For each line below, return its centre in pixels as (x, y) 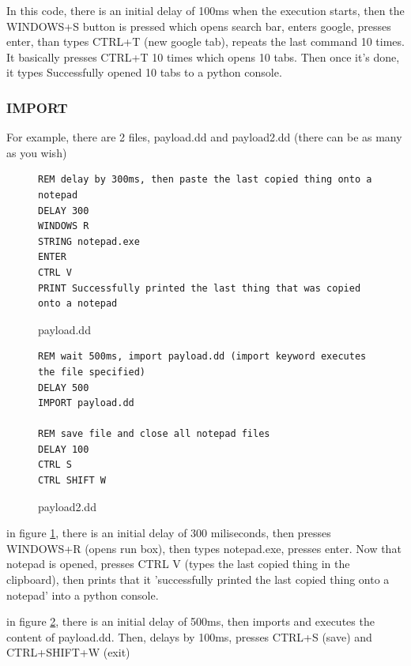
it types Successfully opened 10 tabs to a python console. (144, 72)
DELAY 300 (64, 211)
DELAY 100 (64, 449)
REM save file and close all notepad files (154, 434)
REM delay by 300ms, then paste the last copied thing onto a (205, 180)
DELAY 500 (64, 388)
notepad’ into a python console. (83, 595)
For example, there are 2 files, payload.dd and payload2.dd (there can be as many (204, 137)
